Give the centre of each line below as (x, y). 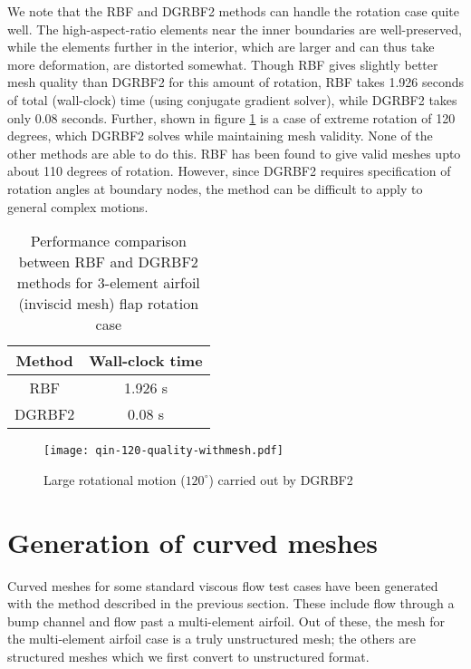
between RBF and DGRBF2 (108, 262)
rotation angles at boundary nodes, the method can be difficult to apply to (215, 188)
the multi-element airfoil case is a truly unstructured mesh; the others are (211, 639)
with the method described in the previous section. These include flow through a (231, 603)
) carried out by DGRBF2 (281, 479)
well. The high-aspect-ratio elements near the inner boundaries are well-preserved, (235, 29)
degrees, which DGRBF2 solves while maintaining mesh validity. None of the (220, 136)
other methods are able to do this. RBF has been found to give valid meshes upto (234, 153)
